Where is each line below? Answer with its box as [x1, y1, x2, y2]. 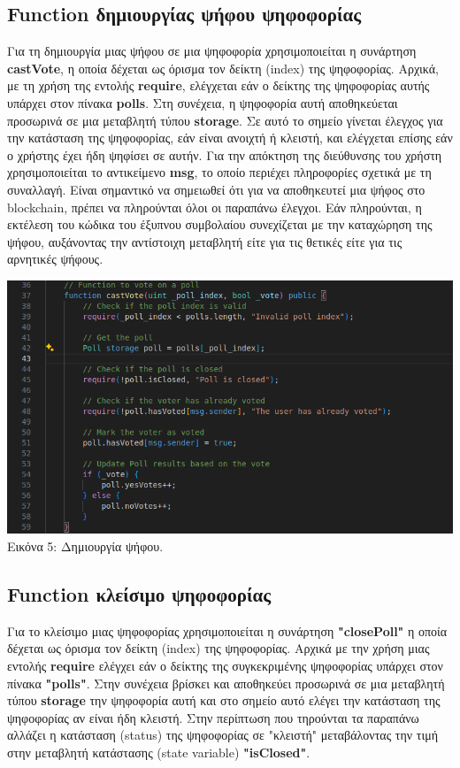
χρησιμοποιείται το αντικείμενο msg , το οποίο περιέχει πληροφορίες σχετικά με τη [7, 163, 432, 181]
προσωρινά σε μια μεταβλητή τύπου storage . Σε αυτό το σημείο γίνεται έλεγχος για [7, 111, 443, 129]
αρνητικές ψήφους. [7, 250, 103, 268]
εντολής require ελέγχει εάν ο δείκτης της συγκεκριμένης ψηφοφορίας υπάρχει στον [7, 656, 443, 674]
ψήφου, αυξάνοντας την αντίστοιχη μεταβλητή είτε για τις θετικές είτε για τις [7, 232, 402, 250]
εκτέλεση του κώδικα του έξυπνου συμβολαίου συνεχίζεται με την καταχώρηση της [7, 215, 433, 234]
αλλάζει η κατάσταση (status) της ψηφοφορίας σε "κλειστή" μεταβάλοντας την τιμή [7, 726, 439, 744]
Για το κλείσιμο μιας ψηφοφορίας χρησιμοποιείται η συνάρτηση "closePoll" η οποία [7, 621, 448, 640]
